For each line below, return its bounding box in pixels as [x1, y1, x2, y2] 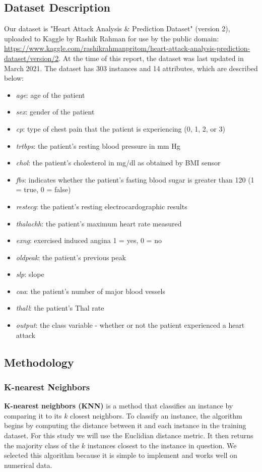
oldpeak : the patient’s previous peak [16, 252, 126, 262]
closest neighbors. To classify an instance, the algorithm [70, 410, 242, 421]
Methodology [4, 354, 74, 370]
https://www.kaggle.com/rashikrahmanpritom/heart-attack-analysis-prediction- [4, 43, 250, 53]
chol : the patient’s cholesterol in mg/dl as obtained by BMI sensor [16, 157, 221, 168]
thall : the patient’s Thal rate [16, 303, 104, 313]
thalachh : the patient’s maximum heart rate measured [16, 218, 182, 228]
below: [4, 73, 24, 83]
